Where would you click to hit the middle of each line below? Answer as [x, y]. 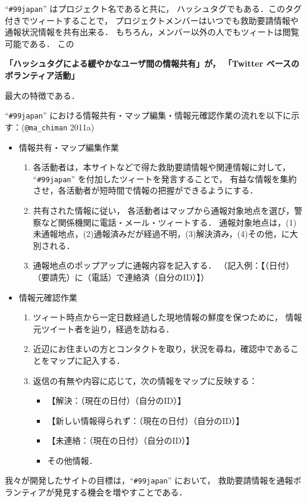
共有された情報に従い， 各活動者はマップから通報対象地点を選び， [164, 210]
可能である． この [40, 43]
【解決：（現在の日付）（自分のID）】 [117, 400]
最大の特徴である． [42, 95]
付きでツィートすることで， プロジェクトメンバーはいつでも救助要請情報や [152, 20]
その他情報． [72, 460]
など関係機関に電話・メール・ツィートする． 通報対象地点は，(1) [169, 222]
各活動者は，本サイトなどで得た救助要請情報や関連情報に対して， [162, 167]
